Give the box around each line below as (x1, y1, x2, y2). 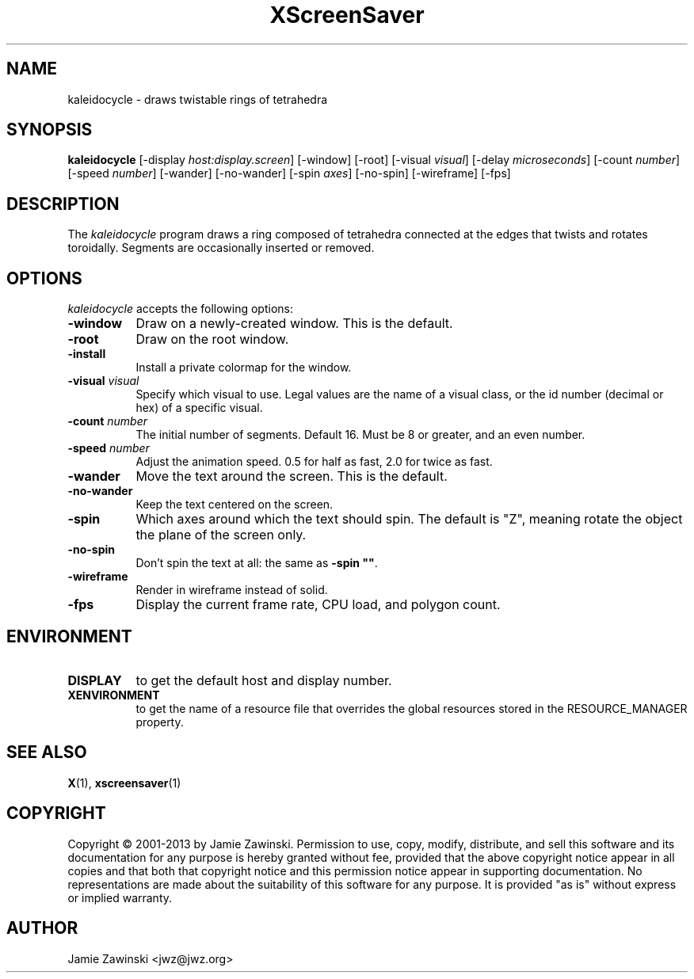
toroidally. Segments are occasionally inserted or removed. (67, 241, 375, 255)
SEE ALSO (6, 742, 87, 763)
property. (135, 714, 184, 729)
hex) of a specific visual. (135, 401, 263, 415)
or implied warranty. (67, 890, 173, 905)
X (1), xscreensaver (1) (67, 775, 181, 790)
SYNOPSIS (6, 120, 93, 140)
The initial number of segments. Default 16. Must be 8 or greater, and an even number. (135, 428, 585, 442)
